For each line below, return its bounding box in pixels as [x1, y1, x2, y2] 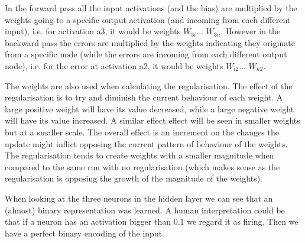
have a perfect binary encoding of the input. [5, 226, 165, 239]
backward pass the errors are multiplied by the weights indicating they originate [5, 36, 295, 48]
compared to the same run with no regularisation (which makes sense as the [5, 160, 280, 173]
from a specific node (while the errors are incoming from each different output [5, 48, 287, 60]
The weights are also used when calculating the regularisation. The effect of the [5, 79, 293, 92]
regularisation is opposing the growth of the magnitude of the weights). [5, 172, 263, 184]
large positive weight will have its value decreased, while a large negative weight [5, 102, 294, 115]
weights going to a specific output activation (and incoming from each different [5, 13, 291, 25]
